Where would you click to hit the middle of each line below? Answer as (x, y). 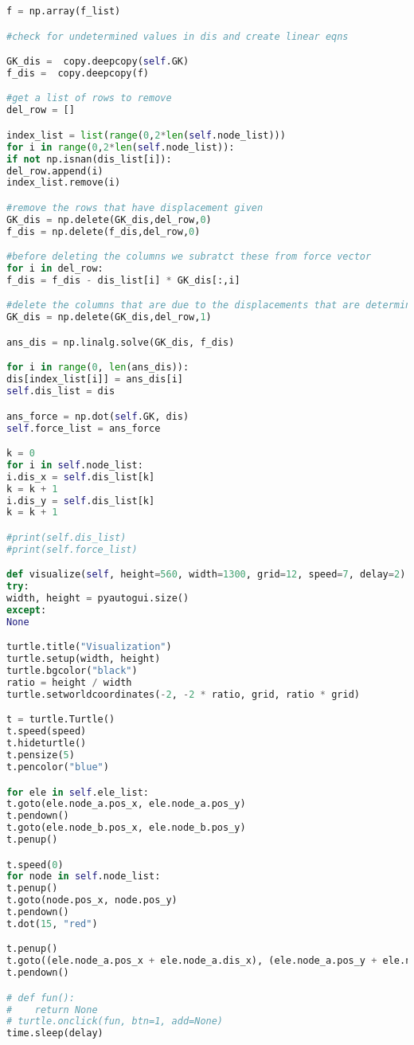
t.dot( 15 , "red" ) (52, 924)
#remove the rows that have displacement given (135, 207)
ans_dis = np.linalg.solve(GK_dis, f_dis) (121, 342)
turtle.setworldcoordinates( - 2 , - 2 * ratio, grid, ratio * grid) (183, 694)
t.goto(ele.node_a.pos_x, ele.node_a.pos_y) (126, 804)
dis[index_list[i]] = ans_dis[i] (95, 380)
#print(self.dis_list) (66, 538)
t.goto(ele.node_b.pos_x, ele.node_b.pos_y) (126, 828)
